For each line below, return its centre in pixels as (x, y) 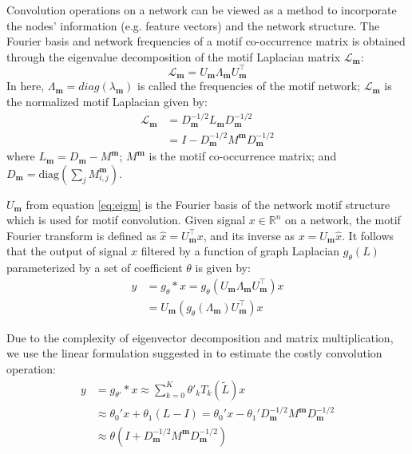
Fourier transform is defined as (81, 235)
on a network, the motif (343, 220)
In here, (26, 86)
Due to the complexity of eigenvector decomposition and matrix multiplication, (200, 337)
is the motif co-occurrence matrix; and (243, 156)
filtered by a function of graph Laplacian (240, 251)
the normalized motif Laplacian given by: (107, 101)
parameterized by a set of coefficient (95, 268)
